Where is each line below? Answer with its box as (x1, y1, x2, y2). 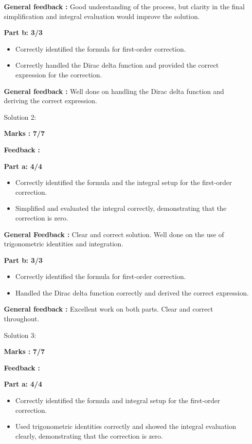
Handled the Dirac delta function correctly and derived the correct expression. (15, 287, 249, 297)
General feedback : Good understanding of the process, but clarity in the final (4, 1, 245, 11)
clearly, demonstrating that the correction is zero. (15, 430, 163, 441)
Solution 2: (4, 111, 36, 122)
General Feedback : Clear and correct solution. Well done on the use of (4, 229, 224, 239)
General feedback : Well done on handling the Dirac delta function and (4, 86, 224, 96)
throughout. (4, 314, 39, 324)
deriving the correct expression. (4, 95, 97, 106)
